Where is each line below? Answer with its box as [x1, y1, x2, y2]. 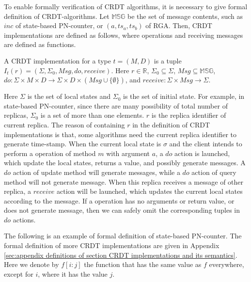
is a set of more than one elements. [40, 110, 144, 120]
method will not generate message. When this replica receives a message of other [4, 176, 244, 187]
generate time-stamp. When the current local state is [4, 139, 161, 149]
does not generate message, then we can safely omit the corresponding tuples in [4, 205, 240, 215]
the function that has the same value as [84, 259, 202, 269]
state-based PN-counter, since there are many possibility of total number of [4, 100, 228, 110]
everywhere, [209, 259, 244, 269]
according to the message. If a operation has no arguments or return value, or [4, 195, 235, 205]
